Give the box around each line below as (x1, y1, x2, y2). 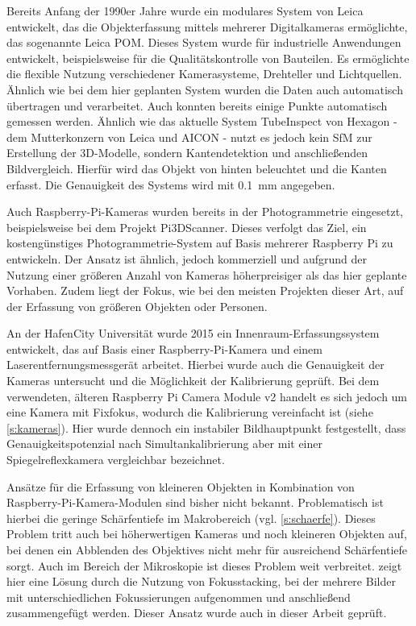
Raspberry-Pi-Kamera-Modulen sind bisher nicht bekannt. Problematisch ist (6, 494, 384, 511)
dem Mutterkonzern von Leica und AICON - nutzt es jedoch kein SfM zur (6, 128, 372, 145)
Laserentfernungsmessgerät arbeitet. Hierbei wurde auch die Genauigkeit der (6, 356, 385, 373)
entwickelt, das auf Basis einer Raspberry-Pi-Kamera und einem (6, 340, 322, 357)
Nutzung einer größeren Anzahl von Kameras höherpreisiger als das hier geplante (6, 266, 407, 283)
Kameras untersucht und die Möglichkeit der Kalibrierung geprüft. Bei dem (6, 372, 380, 389)
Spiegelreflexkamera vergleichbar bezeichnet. (6, 451, 225, 468)
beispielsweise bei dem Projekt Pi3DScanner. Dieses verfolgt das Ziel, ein (6, 218, 367, 235)
